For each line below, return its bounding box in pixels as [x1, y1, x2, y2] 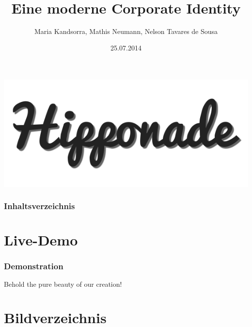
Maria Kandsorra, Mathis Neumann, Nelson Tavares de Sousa [34, 26, 218, 36]
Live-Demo [4, 229, 78, 249]
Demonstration [4, 260, 63, 272]
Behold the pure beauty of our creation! [4, 279, 122, 289]
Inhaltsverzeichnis [4, 199, 75, 212]
